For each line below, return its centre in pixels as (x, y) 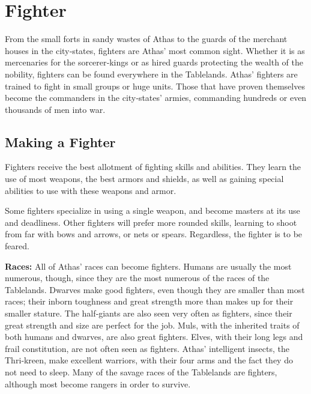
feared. (17, 246)
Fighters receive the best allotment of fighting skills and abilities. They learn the (153, 167)
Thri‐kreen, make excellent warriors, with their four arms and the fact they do (149, 360)
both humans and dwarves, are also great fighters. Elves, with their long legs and (154, 337)
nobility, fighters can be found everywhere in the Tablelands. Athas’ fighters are (151, 74)
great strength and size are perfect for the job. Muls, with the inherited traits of (152, 325)
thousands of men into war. (55, 109)
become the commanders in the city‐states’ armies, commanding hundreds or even (156, 98)
